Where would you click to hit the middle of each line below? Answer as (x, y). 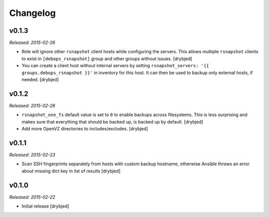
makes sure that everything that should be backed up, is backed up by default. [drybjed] (112, 121)
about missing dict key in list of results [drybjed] (71, 171)
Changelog (32, 13)
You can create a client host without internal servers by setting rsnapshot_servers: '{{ (115, 66)
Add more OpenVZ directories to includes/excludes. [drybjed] (85, 129)
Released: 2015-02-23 (32, 155)
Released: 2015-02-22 (32, 197)
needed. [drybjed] (40, 80)
